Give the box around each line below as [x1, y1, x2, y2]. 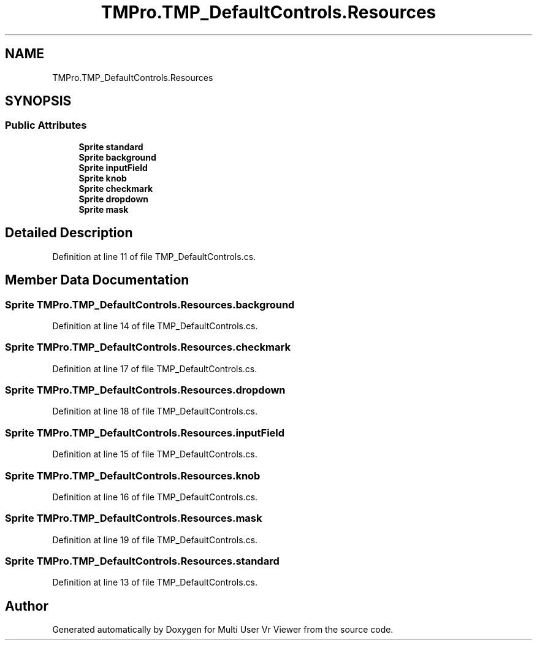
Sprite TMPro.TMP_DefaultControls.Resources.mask [5, 512, 262, 525]
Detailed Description [5, 225, 133, 241]
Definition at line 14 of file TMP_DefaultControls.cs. [52, 320, 258, 331]
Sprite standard [78, 141, 143, 152]
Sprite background [78, 151, 156, 162]
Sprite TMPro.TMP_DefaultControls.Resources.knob [5, 469, 261, 482]
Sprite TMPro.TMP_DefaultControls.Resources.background [5, 298, 295, 311]
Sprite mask [78, 204, 129, 215]
